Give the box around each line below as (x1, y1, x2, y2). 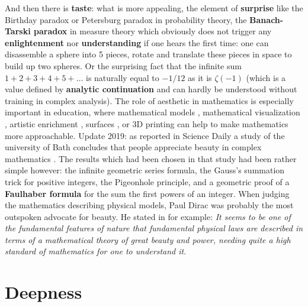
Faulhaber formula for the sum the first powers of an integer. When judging (5, 187, 290, 199)
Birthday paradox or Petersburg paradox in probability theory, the (5, 13, 247, 25)
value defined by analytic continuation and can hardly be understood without (5, 83, 297, 95)
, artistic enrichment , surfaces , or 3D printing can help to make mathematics (5, 117, 288, 130)
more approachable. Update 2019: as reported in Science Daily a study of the (5, 129, 285, 141)
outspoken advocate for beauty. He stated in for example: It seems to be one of (5, 210, 291, 222)
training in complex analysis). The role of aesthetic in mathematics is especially (5, 94, 294, 106)
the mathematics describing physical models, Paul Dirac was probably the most (5, 199, 294, 211)
